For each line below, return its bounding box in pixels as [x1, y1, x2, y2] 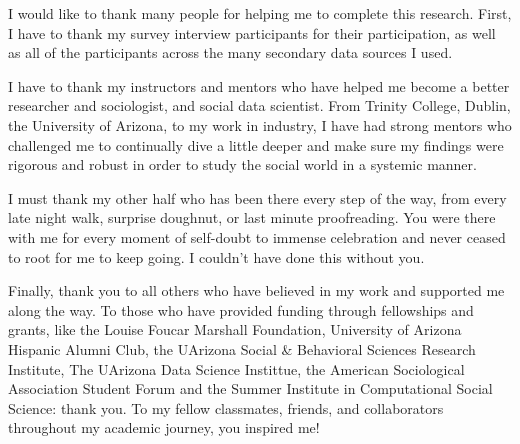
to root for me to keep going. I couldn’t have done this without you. [8, 246, 425, 267]
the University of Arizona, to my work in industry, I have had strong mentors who [8, 114, 512, 135]
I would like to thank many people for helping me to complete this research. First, [8, 3, 512, 23]
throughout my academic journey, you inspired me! [8, 417, 320, 438]
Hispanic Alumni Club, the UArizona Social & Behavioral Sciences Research [8, 338, 476, 359]
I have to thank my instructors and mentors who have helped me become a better [8, 75, 510, 96]
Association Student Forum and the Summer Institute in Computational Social [8, 378, 493, 399]
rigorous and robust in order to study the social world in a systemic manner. [8, 154, 477, 175]
